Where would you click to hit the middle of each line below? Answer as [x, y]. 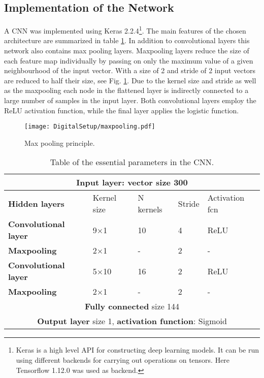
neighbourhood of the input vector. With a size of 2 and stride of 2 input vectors [130, 70]
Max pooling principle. [60, 143]
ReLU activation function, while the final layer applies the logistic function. [122, 110]
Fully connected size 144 [132, 306]
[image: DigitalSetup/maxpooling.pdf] [90, 127]
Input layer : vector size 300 [132, 182]
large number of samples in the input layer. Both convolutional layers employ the [130, 100]
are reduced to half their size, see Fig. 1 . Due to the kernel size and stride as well [130, 80]
